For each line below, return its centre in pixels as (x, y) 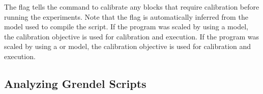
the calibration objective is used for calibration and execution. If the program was (131, 36)
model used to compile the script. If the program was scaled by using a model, (126, 27)
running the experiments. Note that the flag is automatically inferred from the (126, 16)
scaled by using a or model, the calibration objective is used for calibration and (128, 46)
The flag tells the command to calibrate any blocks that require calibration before (132, 7)
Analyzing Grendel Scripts (75, 83)
